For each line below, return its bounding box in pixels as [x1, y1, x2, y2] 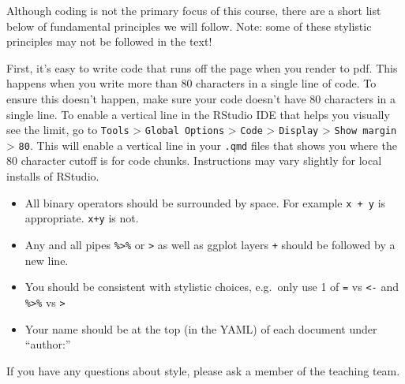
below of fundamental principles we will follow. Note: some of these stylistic [6, 17, 372, 34]
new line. [24, 252, 69, 268]
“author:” [24, 336, 71, 352]
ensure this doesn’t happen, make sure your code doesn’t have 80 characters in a [6, 90, 396, 106]
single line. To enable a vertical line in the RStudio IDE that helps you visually [6, 106, 390, 122]
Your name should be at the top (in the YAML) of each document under [24, 320, 377, 337]
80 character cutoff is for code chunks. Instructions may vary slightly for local [6, 152, 382, 169]
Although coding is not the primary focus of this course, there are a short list [6, 2, 381, 18]
